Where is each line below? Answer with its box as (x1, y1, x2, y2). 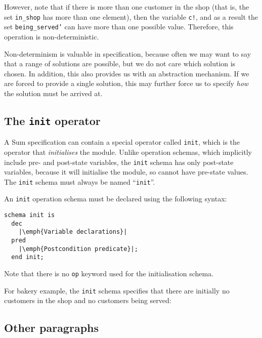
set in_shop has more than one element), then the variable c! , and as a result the (4, 11, 258, 22)
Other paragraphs (4, 320, 99, 335)
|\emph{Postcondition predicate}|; (18, 245, 138, 252)
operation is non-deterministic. (4, 31, 99, 41)
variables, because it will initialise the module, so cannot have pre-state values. (4, 166, 248, 177)
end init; (11, 254, 44, 261)
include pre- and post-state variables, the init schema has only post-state (4, 156, 234, 167)
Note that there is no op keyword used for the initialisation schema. (4, 268, 214, 278)
